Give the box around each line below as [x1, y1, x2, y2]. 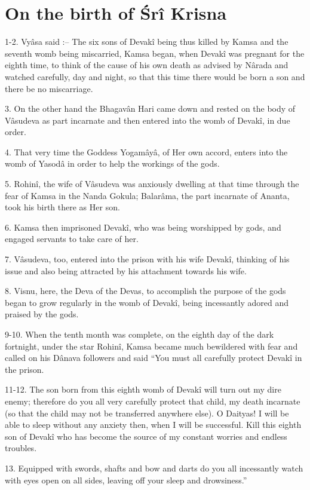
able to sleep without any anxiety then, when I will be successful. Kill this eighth [5, 418, 302, 431]
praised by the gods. [5, 308, 79, 320]
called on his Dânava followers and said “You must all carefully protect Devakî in [5, 351, 302, 364]
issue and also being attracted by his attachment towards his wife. [5, 264, 247, 277]
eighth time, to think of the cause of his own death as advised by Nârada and [5, 59, 288, 71]
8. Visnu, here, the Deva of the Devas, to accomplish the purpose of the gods [5, 284, 286, 297]
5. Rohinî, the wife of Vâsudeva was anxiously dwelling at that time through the [5, 177, 299, 190]
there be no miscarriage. [5, 82, 93, 94]
